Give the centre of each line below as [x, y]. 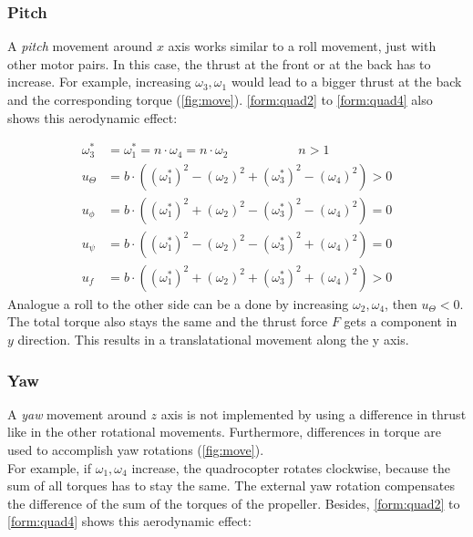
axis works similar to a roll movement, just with [302, 46]
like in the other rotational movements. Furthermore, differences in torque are [224, 432]
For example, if [50, 467]
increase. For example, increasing [99, 82]
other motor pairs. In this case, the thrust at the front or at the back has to [219, 63]
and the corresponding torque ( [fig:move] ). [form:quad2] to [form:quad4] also [220, 99]
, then [401, 303]
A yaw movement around [77, 413]
